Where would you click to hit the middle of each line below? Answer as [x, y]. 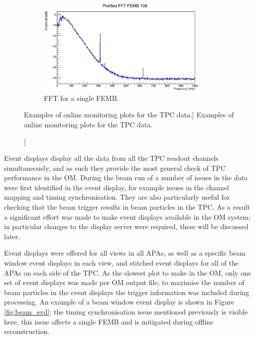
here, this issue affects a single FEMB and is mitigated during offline [109, 321]
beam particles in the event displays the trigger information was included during [127, 292]
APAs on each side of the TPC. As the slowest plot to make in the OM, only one [128, 272]
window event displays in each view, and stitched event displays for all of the [121, 263]
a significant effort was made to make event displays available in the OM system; [127, 216]
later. [12, 236]
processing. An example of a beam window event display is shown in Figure [119, 302]
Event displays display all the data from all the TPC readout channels [111, 158]
